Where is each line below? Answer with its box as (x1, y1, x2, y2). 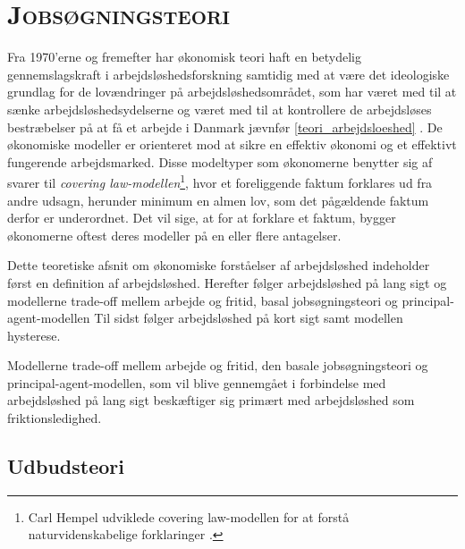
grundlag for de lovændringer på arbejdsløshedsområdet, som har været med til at (7, 82, 457, 101)
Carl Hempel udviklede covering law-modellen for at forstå (28, 507, 350, 526)
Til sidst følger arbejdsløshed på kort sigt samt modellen (94, 308, 403, 327)
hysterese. (7, 325, 61, 344)
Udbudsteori (7, 452, 124, 480)
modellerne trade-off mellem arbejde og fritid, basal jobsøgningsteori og (7, 291, 398, 309)
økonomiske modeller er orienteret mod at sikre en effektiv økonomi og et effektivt (7, 135, 457, 154)
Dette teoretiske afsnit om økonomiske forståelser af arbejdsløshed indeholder (7, 256, 430, 274)
